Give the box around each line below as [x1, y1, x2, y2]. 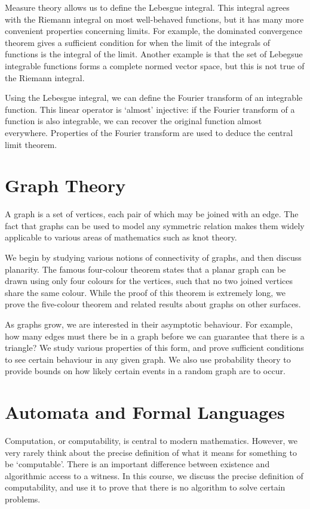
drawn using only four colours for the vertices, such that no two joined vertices [5, 274, 293, 287]
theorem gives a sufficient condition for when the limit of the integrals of [5, 36, 271, 48]
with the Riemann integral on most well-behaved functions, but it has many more [5, 13, 304, 25]
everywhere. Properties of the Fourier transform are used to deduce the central [5, 126, 293, 138]
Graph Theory [5, 173, 126, 198]
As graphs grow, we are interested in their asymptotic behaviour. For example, [5, 318, 293, 330]
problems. [5, 493, 41, 505]
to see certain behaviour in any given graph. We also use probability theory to [5, 353, 291, 365]
